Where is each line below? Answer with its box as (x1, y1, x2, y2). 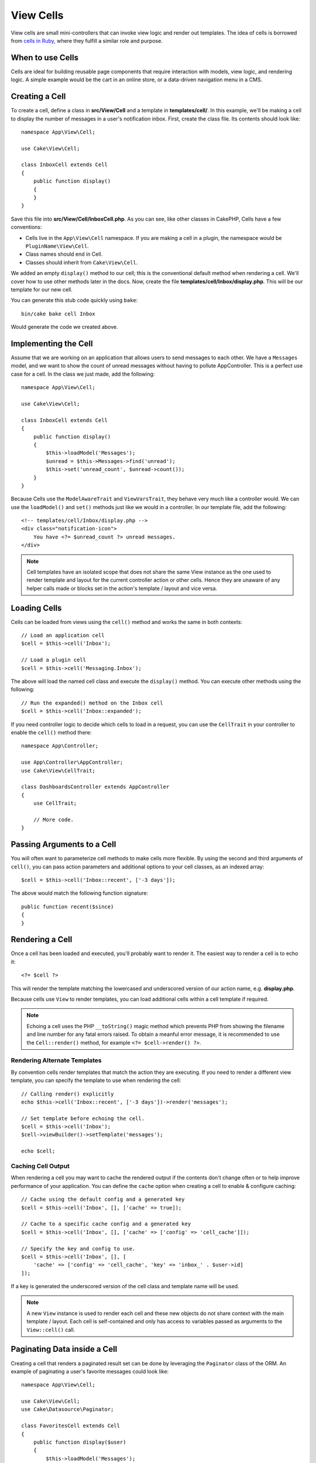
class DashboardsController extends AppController (21, 784, 170, 790)
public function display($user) (33, 1439, 126, 1445)
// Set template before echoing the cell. (21, 1115, 145, 1122)
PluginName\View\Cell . (25, 243, 89, 249)
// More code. (33, 816, 74, 823)
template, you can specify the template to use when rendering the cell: (11, 1077, 181, 1084)
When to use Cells (11, 53, 79, 63)
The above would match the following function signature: (11, 890, 149, 897)
